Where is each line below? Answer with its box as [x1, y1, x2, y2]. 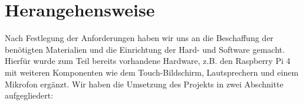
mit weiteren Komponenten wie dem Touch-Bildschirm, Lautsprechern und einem [5, 66, 299, 78]
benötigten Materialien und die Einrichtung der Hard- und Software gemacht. [5, 43, 285, 55]
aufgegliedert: [5, 89, 54, 101]
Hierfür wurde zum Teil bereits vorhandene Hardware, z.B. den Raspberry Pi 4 [5, 55, 291, 67]
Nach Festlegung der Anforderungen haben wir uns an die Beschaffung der [5, 32, 274, 44]
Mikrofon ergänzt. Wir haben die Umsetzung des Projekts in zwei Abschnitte [5, 77, 284, 90]
